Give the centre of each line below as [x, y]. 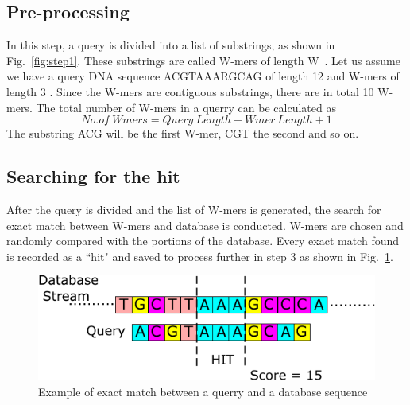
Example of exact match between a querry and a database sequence [203, 391]
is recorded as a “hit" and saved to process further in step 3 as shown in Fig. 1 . [200, 256]
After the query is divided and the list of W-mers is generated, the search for [194, 209]
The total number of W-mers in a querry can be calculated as [186, 107]
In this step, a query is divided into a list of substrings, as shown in [171, 45]
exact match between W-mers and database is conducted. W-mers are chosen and [205, 225]
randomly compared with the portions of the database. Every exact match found [203, 241]
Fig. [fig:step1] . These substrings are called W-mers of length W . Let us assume [203, 60]
